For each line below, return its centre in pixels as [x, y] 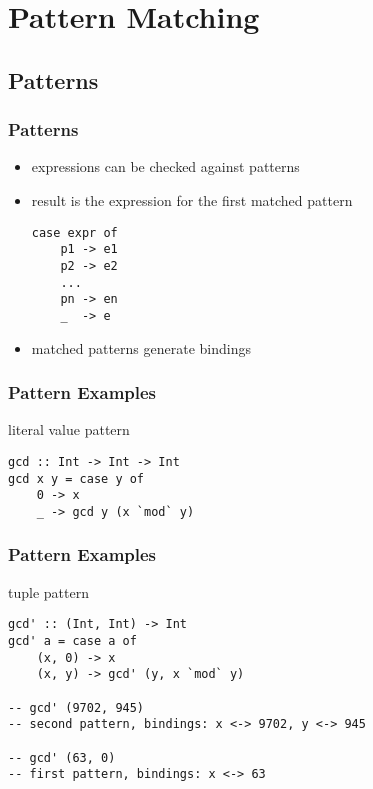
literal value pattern [69, 429]
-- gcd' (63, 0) [62, 757]
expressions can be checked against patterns [165, 166]
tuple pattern [48, 591]
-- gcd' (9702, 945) [76, 707]
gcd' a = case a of [72, 641]
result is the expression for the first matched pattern [192, 199]
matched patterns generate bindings [141, 347]
